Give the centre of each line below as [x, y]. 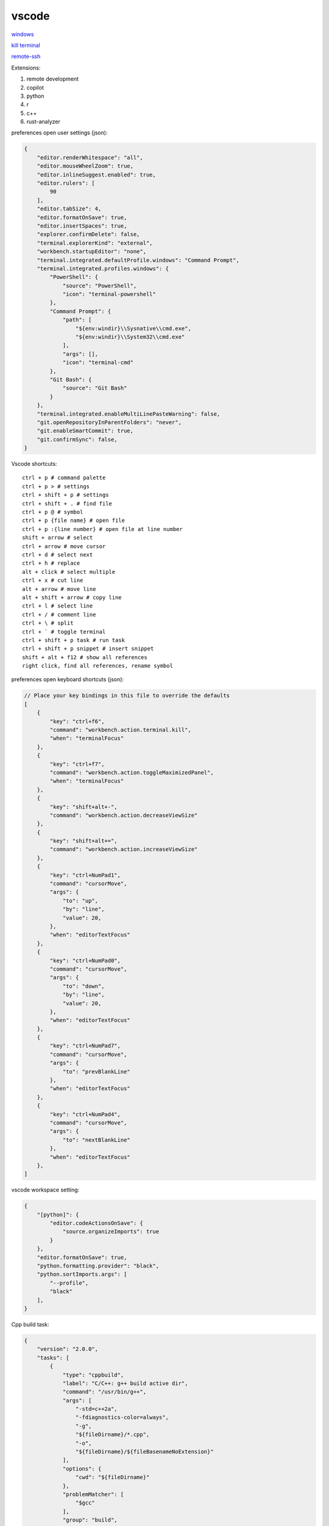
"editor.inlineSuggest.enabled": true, [97, 175]
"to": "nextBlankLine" [96, 1140]
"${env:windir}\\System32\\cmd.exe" [130, 337]
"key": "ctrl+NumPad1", [85, 875]
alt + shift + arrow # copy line [72, 597]
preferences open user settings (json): [59, 133]
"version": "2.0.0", [68, 1349]
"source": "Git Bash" [95, 388]
